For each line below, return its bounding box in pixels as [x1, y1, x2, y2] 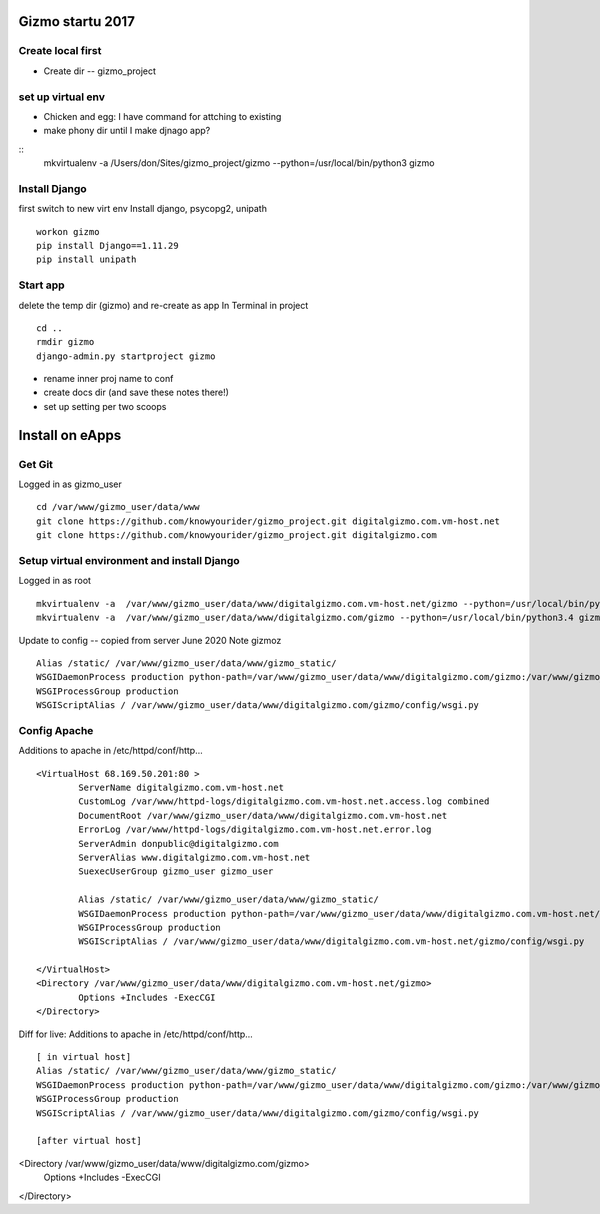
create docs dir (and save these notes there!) [43, 386, 230, 399]
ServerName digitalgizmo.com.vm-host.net [78, 782, 285, 793]
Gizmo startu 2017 [18, 13, 135, 30]
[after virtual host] [36, 1135, 142, 1147]
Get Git [18, 457, 54, 471]
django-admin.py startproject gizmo [36, 350, 216, 362]
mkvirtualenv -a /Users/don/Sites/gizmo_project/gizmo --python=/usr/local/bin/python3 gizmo [43, 157, 435, 169]
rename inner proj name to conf [43, 373, 174, 385]
